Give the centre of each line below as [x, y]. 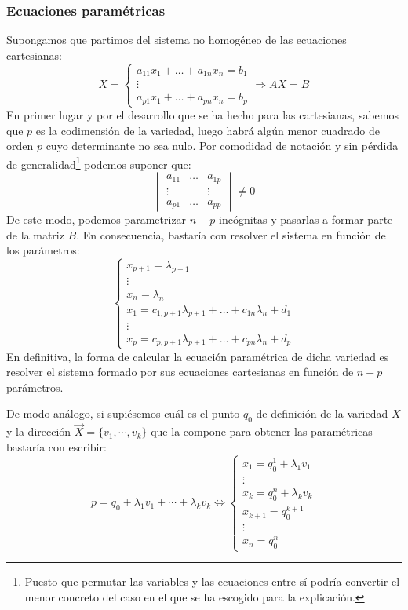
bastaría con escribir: [56, 446]
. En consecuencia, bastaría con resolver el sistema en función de [231, 234]
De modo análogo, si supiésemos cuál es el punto [123, 413]
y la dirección [39, 431]
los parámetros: [43, 250]
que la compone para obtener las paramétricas [262, 431]
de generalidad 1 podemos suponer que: [99, 163]
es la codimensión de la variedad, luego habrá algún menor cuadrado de [208, 130]
